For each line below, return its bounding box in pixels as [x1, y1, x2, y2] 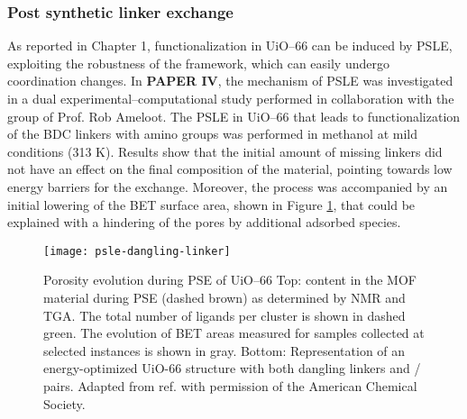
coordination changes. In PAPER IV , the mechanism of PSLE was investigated [7, 71, 453, 90]
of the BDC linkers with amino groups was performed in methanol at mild [7, 124, 417, 143]
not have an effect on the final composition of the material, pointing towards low [7, 159, 453, 178]
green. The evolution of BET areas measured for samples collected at [43, 323, 425, 342]
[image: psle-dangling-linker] [43, 244, 231, 258]
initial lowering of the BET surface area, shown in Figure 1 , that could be [7, 195, 416, 214]
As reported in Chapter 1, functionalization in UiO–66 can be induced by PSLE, [7, 36, 453, 55]
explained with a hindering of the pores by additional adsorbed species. [7, 213, 401, 232]
